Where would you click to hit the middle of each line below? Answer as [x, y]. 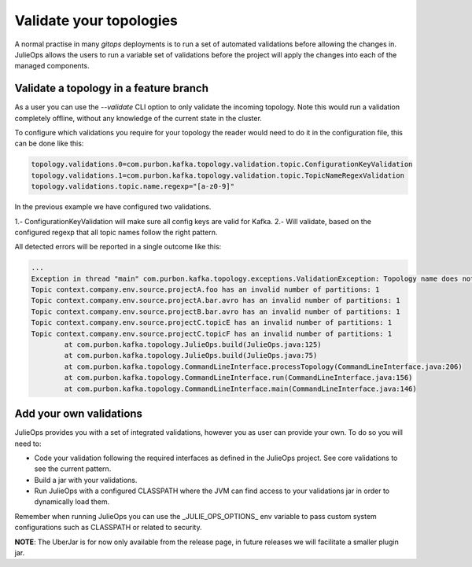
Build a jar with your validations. [86, 480]
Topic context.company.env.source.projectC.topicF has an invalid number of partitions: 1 [212, 333]
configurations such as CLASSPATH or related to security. [108, 528]
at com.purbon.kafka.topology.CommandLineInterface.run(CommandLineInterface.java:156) [238, 378]
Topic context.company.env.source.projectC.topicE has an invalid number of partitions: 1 [212, 323]
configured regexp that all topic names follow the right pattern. [116, 232]
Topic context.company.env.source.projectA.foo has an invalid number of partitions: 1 [205, 290]
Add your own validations [79, 414]
